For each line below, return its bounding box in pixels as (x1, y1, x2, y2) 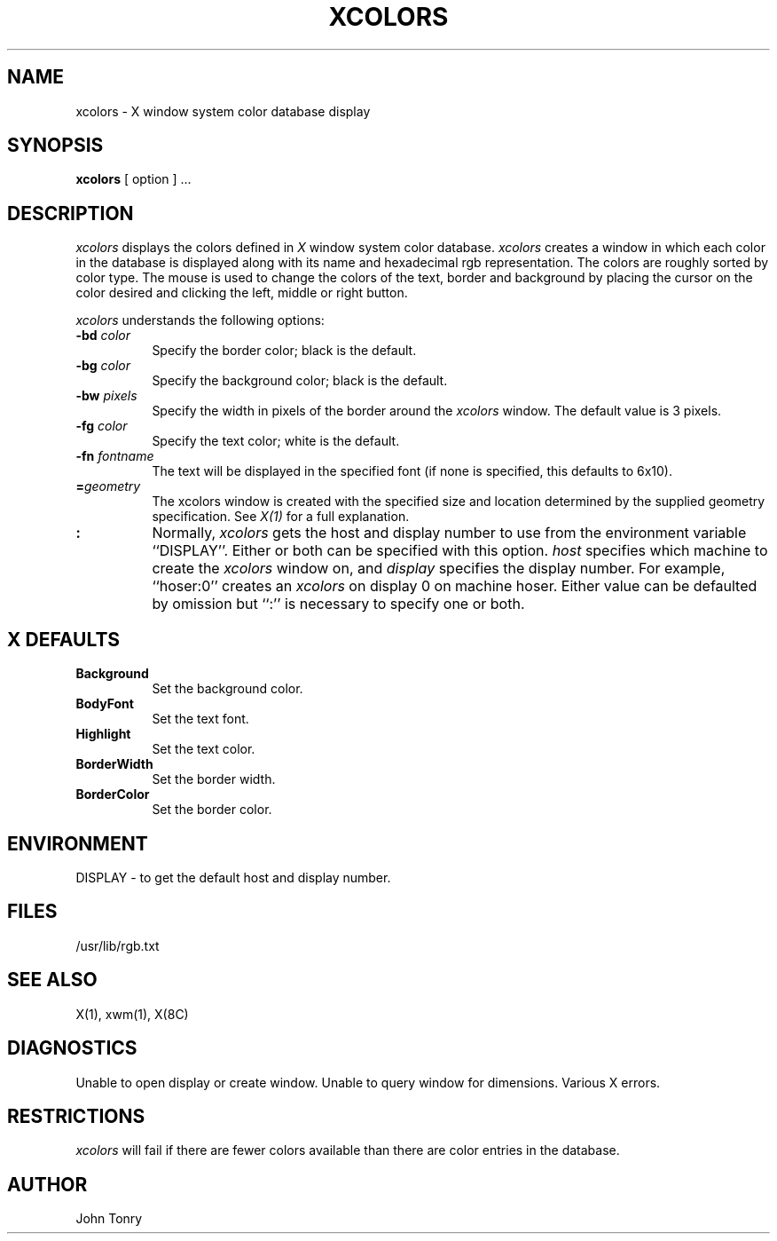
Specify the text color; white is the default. (152, 433, 400, 449)
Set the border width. (152, 771, 276, 787)
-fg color (75, 418, 128, 434)
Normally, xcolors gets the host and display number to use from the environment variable (152, 524, 747, 542)
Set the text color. (152, 741, 255, 757)
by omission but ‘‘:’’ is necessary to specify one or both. (152, 595, 525, 613)
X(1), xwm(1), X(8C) (75, 1006, 189, 1022)
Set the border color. (152, 802, 272, 818)
